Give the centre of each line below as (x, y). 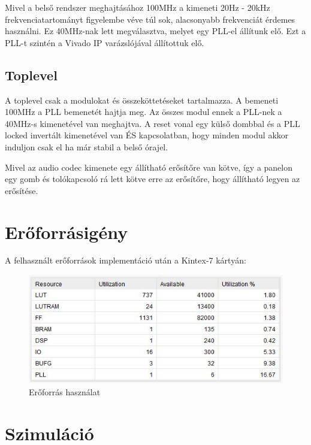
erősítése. (22, 190)
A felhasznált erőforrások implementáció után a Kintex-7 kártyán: (126, 260)
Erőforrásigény (67, 231)
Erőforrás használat (65, 392)
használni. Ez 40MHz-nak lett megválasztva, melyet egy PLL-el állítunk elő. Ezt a (155, 31)
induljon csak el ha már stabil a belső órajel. (87, 146)
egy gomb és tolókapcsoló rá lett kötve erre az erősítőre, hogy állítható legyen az (153, 179)
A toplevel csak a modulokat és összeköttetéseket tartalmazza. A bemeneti (142, 100)
